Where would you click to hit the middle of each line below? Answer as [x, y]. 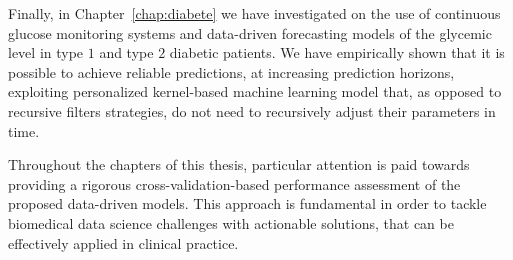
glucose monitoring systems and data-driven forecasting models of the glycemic [250, 32]
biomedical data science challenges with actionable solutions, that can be [231, 222]
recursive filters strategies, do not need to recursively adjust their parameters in [252, 110]
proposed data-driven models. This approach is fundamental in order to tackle [247, 203]
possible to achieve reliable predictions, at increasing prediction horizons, [231, 71]
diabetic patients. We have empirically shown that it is [337, 52]
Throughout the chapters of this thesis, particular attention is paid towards [239, 164]
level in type [46, 52]
